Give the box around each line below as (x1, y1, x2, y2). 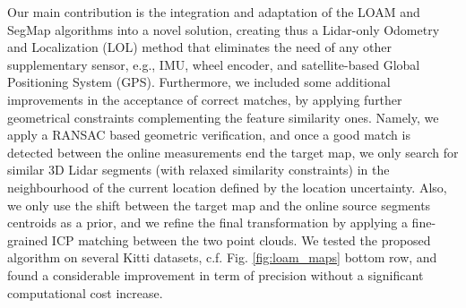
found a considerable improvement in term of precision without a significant (7, 265, 424, 284)
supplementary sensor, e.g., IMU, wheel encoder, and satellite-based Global (7, 55, 420, 73)
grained (7, 230, 48, 249)
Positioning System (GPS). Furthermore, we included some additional (7, 73, 391, 91)
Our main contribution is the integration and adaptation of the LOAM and (7, 3, 420, 21)
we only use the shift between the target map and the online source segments (7, 195, 431, 214)
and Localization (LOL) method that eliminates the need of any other (7, 38, 392, 56)
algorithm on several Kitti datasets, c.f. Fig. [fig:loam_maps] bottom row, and (7, 248, 437, 267)
